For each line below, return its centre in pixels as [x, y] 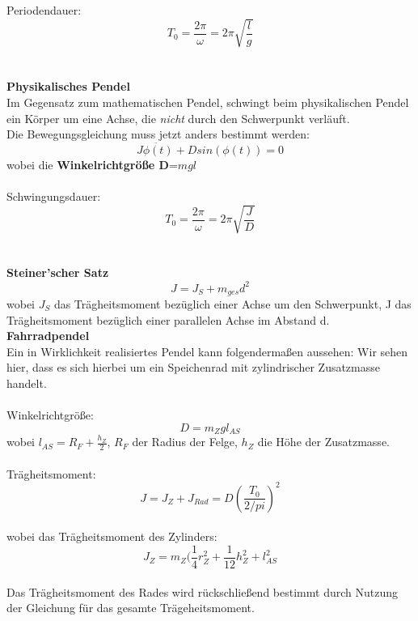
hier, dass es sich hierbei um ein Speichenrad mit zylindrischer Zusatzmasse [193, 367]
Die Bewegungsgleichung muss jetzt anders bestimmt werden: [158, 134]
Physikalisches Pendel [68, 86]
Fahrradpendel [48, 336]
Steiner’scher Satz [58, 272]
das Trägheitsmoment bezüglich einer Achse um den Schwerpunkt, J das [232, 303]
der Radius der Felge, [185, 442]
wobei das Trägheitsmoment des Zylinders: [112, 536]
